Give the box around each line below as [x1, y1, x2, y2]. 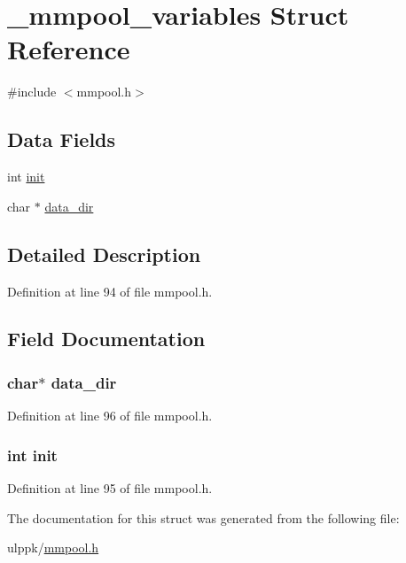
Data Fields [7, 126, 116, 153]
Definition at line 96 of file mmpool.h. [7, 406, 213, 425]
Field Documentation [7, 325, 206, 352]
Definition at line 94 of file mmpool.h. [7, 281, 213, 300]
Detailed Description [7, 240, 201, 267]
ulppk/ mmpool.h [7, 538, 99, 557]
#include [7, 82, 57, 101]
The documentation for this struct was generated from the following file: [7, 508, 400, 527]
